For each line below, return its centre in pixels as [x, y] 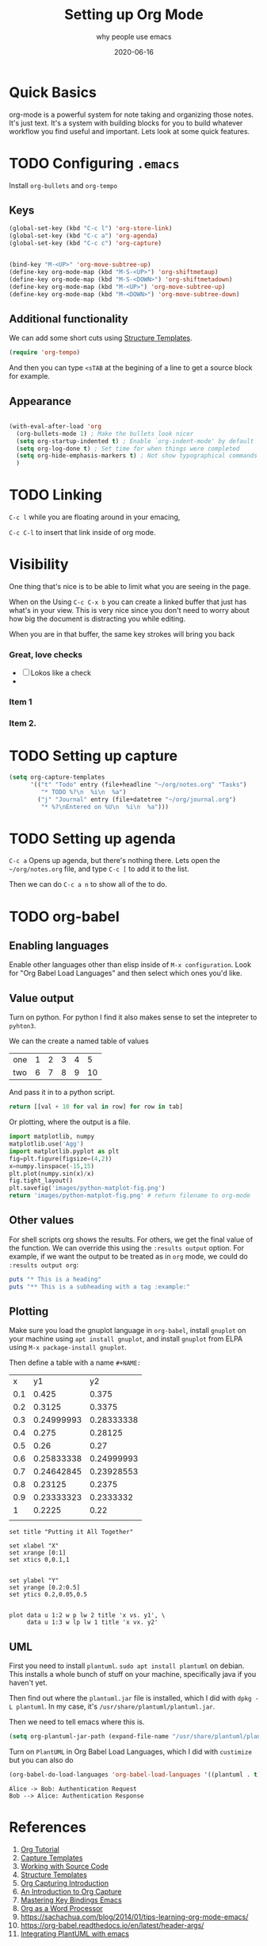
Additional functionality [69, 319]
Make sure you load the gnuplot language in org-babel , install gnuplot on [128, 1331]
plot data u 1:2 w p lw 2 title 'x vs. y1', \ [87, 1616]
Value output [42, 998]
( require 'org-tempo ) [45, 353]
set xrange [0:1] [38, 1553]
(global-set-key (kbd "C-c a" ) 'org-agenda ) [84, 236]
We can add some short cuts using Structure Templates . [101, 338]
